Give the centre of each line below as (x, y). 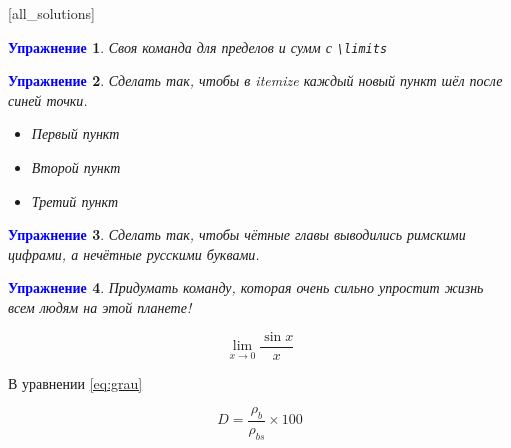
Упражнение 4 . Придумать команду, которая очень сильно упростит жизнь (246, 287)
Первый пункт (75, 133)
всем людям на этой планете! (100, 307)
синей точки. (48, 99)
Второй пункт (76, 167)
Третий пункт (75, 200)
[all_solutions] (51, 13)
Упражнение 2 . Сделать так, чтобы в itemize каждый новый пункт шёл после (255, 80)
